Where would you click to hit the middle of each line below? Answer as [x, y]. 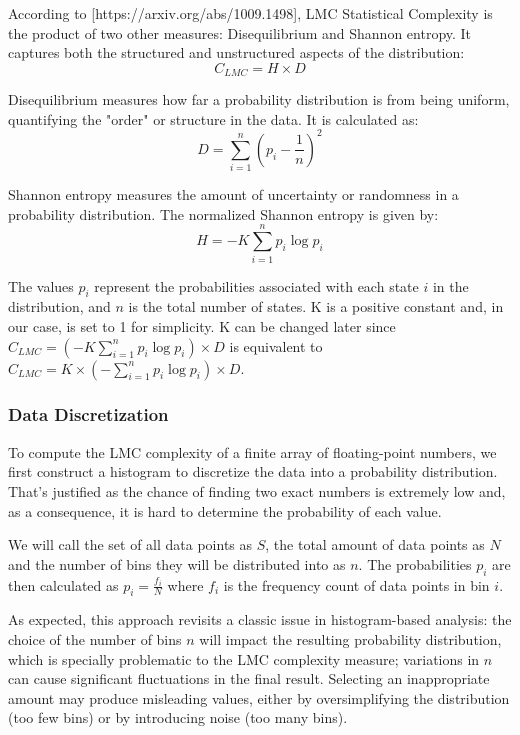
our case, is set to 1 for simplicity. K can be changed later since [202, 325]
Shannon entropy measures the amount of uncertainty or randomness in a [233, 194]
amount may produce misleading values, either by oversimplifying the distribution [259, 697]
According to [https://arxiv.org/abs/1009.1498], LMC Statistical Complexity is [250, 13]
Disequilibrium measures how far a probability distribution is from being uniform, [259, 99]
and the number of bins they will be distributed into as [177, 563]
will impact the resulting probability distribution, [350, 638]
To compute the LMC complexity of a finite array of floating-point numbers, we [252, 451]
